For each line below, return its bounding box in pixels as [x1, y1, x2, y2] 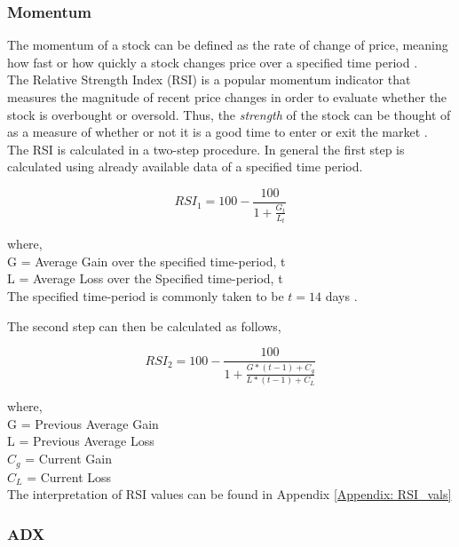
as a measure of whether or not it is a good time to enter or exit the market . [7, 123, 428, 141]
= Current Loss [27, 467, 112, 486]
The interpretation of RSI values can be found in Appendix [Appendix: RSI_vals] [7, 485, 452, 503]
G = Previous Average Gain [7, 414, 159, 432]
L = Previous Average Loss [7, 432, 154, 450]
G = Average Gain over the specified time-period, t [7, 251, 286, 270]
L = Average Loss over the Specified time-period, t [7, 269, 283, 288]
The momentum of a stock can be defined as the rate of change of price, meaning [7, 36, 448, 54]
